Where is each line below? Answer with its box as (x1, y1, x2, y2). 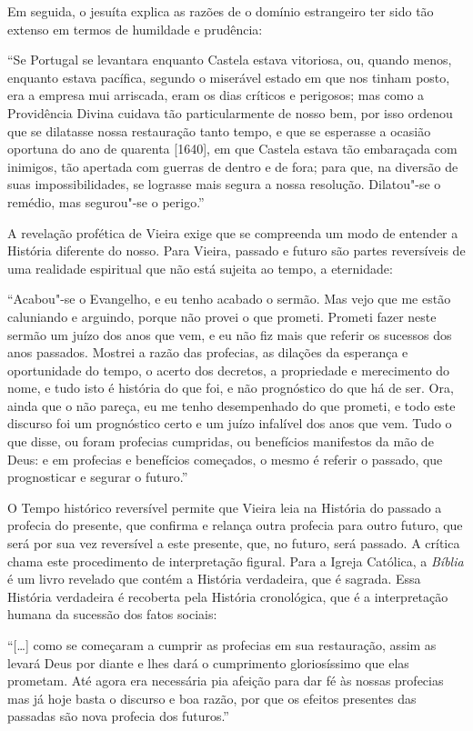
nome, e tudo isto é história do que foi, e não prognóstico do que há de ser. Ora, (7, 378, 454, 397)
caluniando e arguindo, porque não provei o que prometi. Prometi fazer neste (7, 306, 437, 325)
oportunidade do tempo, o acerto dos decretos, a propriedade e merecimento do (7, 360, 450, 379)
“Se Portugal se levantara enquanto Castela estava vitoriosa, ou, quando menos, (7, 50, 452, 69)
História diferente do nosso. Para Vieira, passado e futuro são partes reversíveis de (7, 241, 466, 260)
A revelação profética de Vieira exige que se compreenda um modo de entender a (7, 223, 458, 242)
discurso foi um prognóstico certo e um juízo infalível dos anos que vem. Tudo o (7, 414, 452, 433)
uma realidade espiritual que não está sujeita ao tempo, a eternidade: (7, 258, 393, 277)
